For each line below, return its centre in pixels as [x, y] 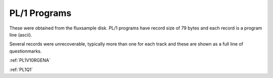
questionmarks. [26, 51]
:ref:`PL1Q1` [21, 69]
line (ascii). [21, 34]
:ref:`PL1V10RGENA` [30, 60]
